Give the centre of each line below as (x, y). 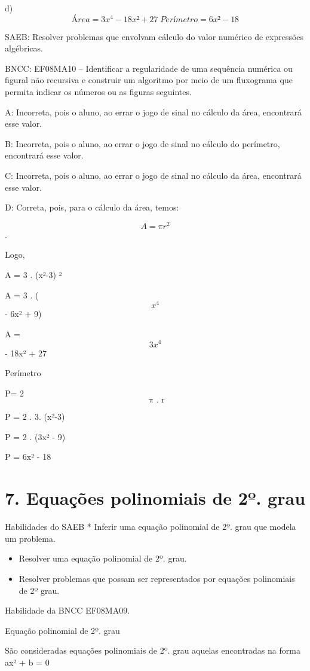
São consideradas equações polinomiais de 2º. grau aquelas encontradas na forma (153, 650)
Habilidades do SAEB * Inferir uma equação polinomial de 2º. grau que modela (151, 527)
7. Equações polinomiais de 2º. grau (155, 498)
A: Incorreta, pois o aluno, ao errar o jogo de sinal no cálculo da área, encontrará (154, 112)
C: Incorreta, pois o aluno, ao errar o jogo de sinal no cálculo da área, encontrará (153, 175)
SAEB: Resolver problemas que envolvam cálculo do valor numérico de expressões (154, 36)
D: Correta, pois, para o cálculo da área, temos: (92, 207)
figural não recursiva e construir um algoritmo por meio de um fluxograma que (149, 80)
